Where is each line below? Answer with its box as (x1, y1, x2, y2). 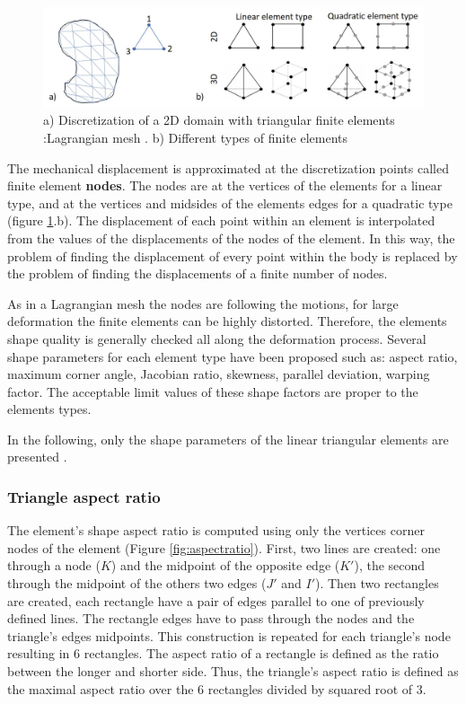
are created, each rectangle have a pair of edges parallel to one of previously (7, 591, 425, 610)
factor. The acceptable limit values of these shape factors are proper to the (7, 382, 418, 400)
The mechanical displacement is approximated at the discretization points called (7, 158, 449, 177)
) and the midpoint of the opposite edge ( (110, 556, 340, 575)
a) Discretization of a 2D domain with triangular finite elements (43, 110, 395, 129)
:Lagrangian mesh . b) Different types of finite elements (43, 128, 348, 146)
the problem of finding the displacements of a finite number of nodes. (7, 264, 388, 283)
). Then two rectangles (314, 574, 439, 593)
